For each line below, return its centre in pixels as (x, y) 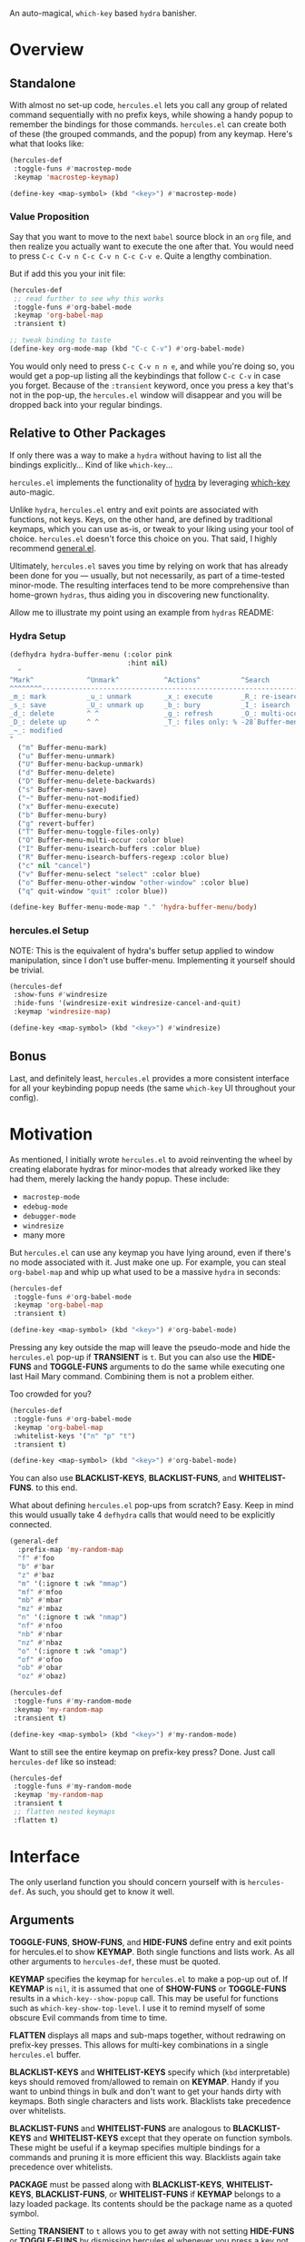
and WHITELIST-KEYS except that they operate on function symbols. (163, 2138)
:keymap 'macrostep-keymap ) (66, 177)
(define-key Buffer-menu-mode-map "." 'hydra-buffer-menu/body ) (133, 907)
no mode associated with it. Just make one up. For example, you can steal (148, 1262)
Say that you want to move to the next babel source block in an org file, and (150, 236)
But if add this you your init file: (68, 273)
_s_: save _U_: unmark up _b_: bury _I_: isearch (150, 706)
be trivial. (27, 970)
